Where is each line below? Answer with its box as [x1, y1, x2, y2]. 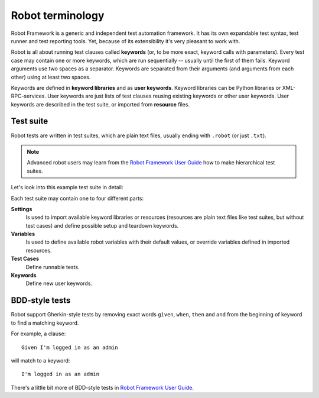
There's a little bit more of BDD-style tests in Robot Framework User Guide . [11, 384, 194, 391]
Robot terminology [11, 9, 105, 22]
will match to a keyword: [11, 357, 70, 364]
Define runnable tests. [25, 263, 80, 270]
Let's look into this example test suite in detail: [11, 184, 123, 191]
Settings [11, 205, 32, 212]
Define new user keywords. [25, 280, 93, 287]
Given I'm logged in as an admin [21, 344, 118, 351]
